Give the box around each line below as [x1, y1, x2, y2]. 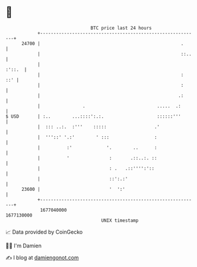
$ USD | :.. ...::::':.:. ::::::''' [5, 113, 182, 120]
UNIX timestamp [101, 217, 139, 224]
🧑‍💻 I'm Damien [5, 242, 42, 249]
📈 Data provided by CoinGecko [5, 228, 83, 235]
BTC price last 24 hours [90, 25, 152, 31]
